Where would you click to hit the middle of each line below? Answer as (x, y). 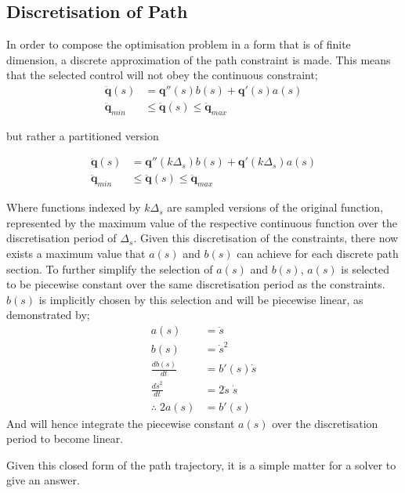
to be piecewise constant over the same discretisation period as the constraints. (196, 284)
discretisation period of (61, 238)
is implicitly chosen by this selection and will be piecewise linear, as (201, 299)
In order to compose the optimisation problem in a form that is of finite (179, 44)
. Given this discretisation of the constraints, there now (266, 238)
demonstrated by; (48, 315)
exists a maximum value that (76, 254)
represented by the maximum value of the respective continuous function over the (202, 222)
